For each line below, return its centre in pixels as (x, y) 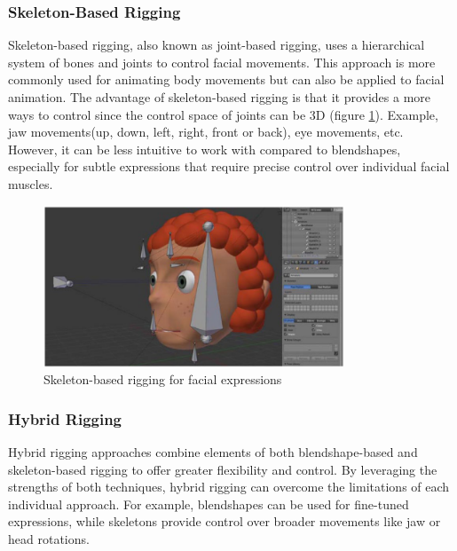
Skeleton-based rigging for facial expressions (163, 379)
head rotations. (49, 538)
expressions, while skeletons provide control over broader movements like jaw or (225, 521)
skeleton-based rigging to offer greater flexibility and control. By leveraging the (223, 469)
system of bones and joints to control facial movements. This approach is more (222, 62)
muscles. (31, 183)
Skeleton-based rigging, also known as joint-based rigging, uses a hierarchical (217, 45)
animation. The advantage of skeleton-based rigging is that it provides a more (220, 97)
